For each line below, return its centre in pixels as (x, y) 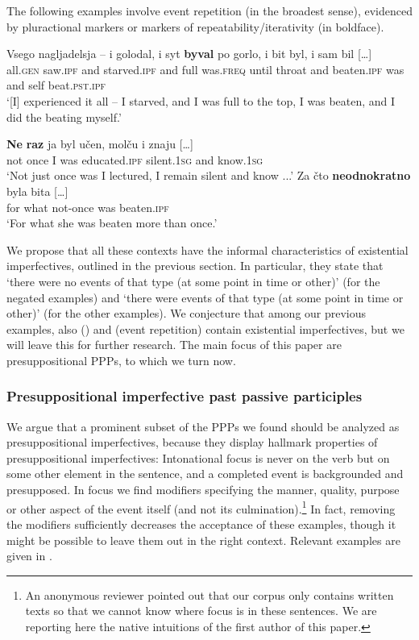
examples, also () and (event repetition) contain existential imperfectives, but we (205, 328)
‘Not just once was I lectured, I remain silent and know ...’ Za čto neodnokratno (209, 175)
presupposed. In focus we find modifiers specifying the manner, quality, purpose (203, 490)
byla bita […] (37, 191)
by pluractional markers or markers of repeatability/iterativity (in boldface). (195, 26)
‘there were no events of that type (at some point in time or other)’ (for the (193, 281)
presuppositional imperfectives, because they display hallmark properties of (192, 442)
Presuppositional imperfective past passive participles (185, 396)
